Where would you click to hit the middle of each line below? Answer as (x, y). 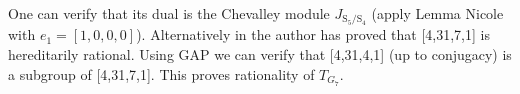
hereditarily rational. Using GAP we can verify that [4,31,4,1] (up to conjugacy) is (260, 54)
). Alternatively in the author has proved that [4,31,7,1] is (313, 34)
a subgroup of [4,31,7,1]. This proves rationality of (161, 73)
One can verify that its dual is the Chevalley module (169, 13)
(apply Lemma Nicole (437, 13)
